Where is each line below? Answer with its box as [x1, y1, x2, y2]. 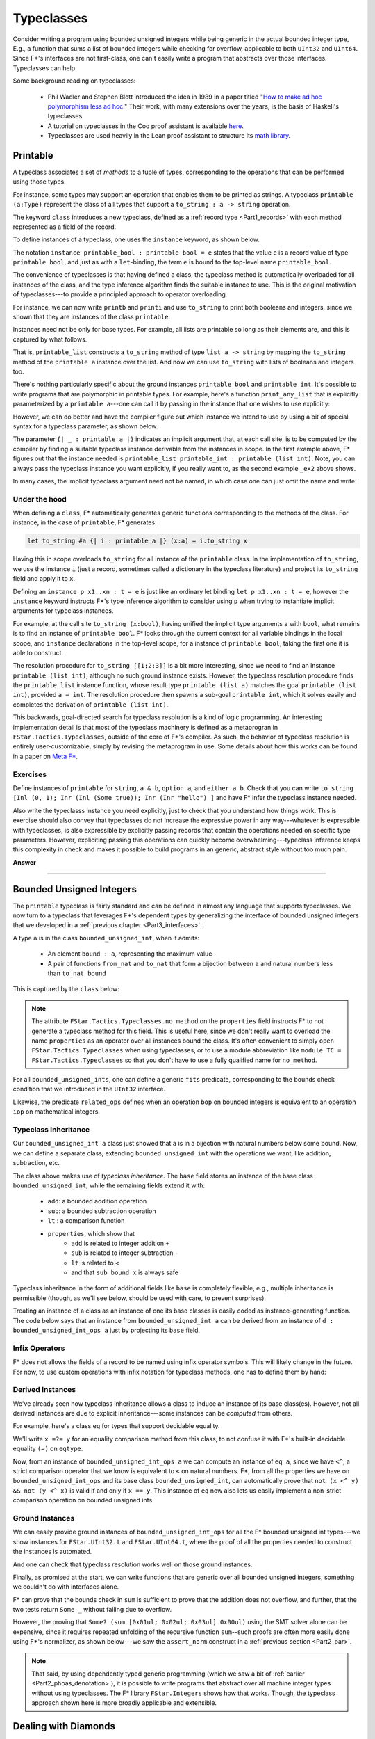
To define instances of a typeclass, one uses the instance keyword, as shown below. [12, 235, 260, 243]
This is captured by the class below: [12, 985, 119, 993]
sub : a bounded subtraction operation [47, 1207, 156, 1215]
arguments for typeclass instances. [12, 607, 114, 615]
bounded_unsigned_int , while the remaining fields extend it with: [12, 1181, 206, 1189]
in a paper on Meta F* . [12, 752, 78, 760]
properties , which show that [47, 1229, 135, 1237]
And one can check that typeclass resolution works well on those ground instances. [12, 1560, 253, 1569]
